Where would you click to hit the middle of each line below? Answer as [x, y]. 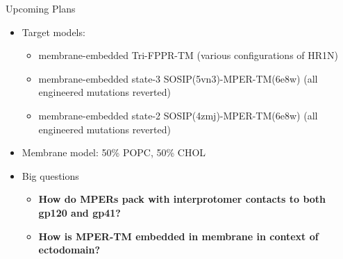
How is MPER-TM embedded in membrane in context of [178, 236]
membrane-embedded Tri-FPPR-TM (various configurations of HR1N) [189, 55]
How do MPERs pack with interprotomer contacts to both [182, 199]
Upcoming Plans [41, 8]
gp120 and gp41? [80, 212]
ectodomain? [69, 250]
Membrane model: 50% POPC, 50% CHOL [114, 152]
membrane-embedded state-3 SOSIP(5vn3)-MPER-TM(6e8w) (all [178, 78]
